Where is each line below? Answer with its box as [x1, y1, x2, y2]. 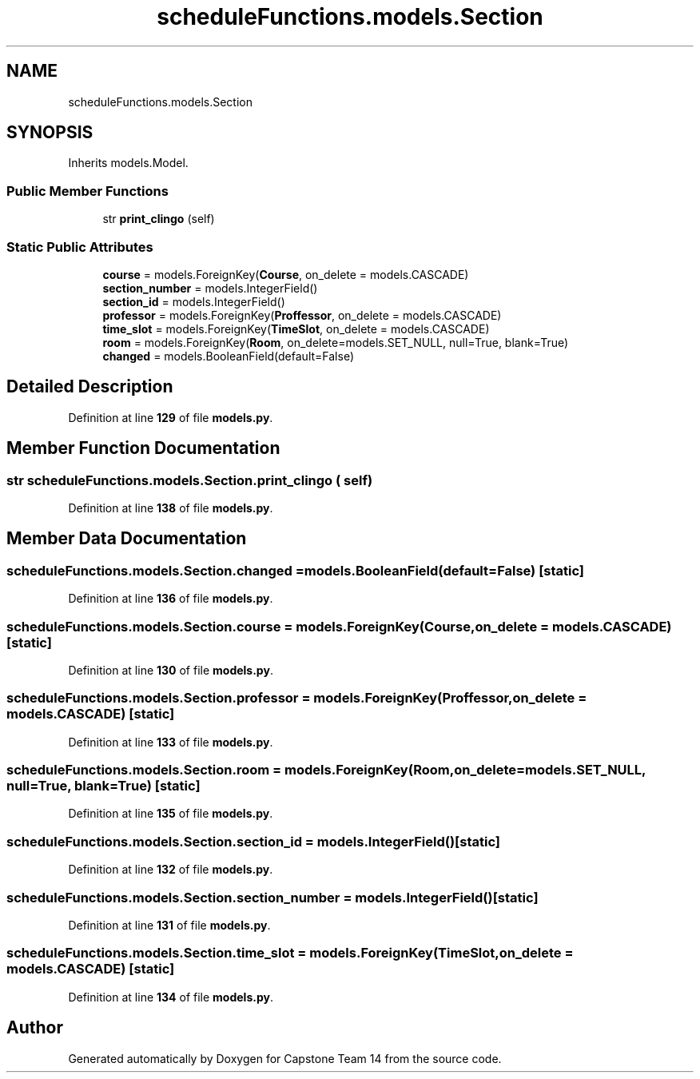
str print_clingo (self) [102, 212, 215, 226]
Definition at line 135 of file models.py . [68, 806, 273, 821]
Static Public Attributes [6, 238, 153, 255]
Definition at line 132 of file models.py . [68, 862, 273, 877]
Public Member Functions [6, 182, 169, 199]
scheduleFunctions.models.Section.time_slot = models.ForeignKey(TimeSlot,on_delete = [6, 945, 574, 962]
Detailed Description [6, 376, 173, 397]
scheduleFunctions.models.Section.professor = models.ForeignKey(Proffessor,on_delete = [6, 690, 587, 707]
